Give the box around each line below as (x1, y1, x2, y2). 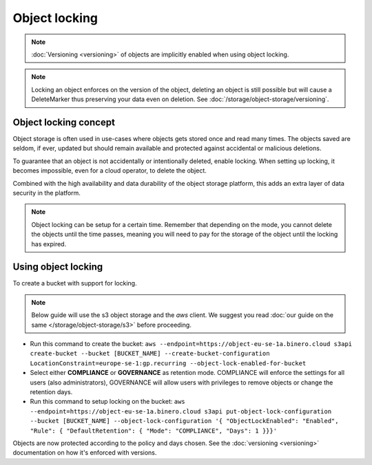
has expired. (31, 239, 67, 248)
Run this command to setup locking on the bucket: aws (30, 398, 185, 406)
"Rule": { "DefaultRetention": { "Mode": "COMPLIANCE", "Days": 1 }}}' (30, 426, 278, 435)
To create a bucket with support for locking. (12, 279, 137, 288)
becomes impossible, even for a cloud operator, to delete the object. (12, 166, 207, 175)
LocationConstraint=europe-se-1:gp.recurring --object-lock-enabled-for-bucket (30, 359, 307, 367)
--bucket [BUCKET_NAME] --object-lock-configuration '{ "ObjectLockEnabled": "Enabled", (30, 417, 339, 425)
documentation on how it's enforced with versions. (12, 448, 157, 457)
